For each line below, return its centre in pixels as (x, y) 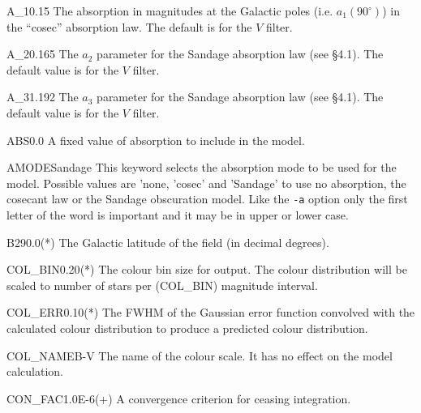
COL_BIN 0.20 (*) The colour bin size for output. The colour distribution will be (207, 269)
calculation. (35, 371)
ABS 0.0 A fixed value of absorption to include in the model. (156, 140)
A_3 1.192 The (43, 97)
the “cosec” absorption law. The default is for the (129, 26)
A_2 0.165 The (43, 54)
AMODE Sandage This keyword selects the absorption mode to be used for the (202, 167)
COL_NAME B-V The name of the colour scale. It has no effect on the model (200, 355)
